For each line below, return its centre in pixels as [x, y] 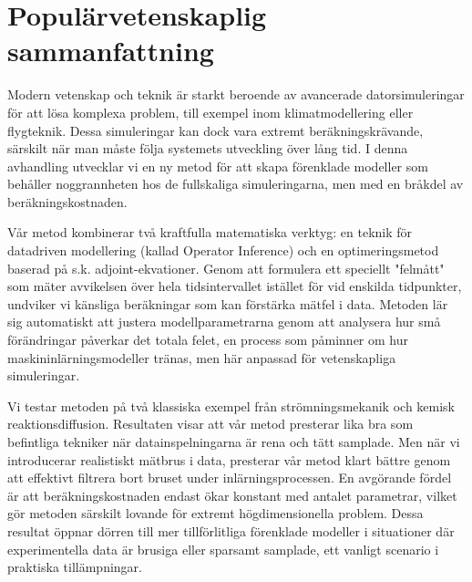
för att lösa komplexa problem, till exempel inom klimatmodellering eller [210, 112]
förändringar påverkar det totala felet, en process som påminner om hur [208, 340]
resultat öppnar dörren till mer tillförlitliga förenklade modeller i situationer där [231, 530]
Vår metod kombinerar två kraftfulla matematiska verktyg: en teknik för [210, 232]
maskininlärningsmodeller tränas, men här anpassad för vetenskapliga [202, 357]
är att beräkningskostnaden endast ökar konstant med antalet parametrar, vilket [232, 495]
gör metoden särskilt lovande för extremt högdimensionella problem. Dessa [215, 513]
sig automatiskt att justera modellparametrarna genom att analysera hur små [224, 322]
